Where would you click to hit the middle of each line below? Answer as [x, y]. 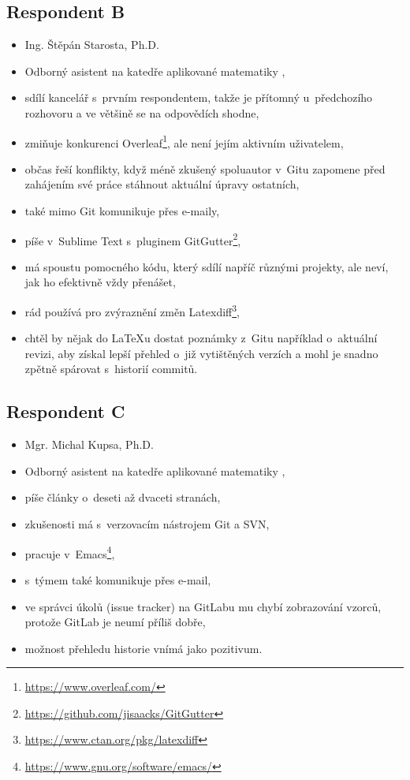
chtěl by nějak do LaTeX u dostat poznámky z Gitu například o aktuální [201, 338]
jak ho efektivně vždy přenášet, [100, 282]
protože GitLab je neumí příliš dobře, [115, 622]
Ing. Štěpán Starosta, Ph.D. [92, 45]
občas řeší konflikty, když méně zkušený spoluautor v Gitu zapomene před [205, 168]
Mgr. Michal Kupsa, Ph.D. [89, 444]
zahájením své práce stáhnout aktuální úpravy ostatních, [162, 184]
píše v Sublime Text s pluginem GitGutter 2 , [133, 239]
